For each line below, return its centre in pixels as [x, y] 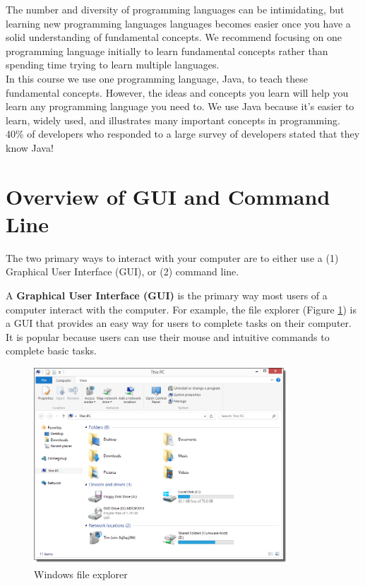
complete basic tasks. [51, 351]
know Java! [30, 147]
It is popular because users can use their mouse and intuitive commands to [168, 336]
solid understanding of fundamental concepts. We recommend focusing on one [174, 37]
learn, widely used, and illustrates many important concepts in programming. [173, 120]
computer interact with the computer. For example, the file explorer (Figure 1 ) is [181, 309]
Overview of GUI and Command [168, 196]
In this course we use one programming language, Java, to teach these [157, 78]
